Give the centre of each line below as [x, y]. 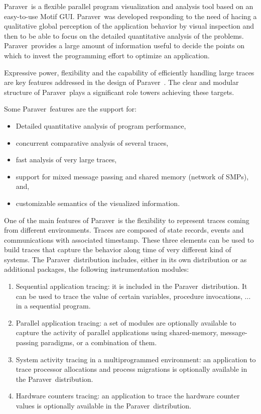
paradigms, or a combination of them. [99, 342]
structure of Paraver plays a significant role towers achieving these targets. [119, 92]
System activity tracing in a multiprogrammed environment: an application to [136, 359]
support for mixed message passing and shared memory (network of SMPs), [132, 176]
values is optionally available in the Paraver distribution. [103, 405]
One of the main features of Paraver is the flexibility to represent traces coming [127, 220]
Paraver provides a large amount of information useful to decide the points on [124, 45]
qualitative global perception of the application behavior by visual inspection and [129, 26]
